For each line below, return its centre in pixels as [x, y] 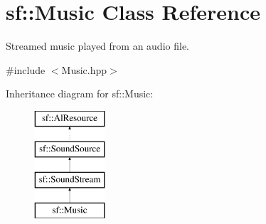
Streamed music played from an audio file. [97, 46]
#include [26, 69]
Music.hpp [84, 69]
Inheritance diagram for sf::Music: [80, 94]
